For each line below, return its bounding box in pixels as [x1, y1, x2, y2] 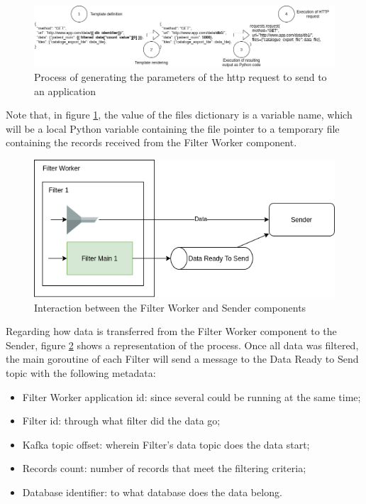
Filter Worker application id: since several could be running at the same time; [22, 389, 361, 404]
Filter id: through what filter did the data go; [22, 413, 221, 428]
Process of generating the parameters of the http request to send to [34, 70, 327, 84]
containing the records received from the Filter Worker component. [6, 135, 297, 150]
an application [34, 83, 96, 98]
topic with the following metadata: [6, 365, 156, 380]
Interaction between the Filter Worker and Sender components [34, 300, 306, 314]
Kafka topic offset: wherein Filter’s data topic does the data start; [22, 437, 310, 451]
